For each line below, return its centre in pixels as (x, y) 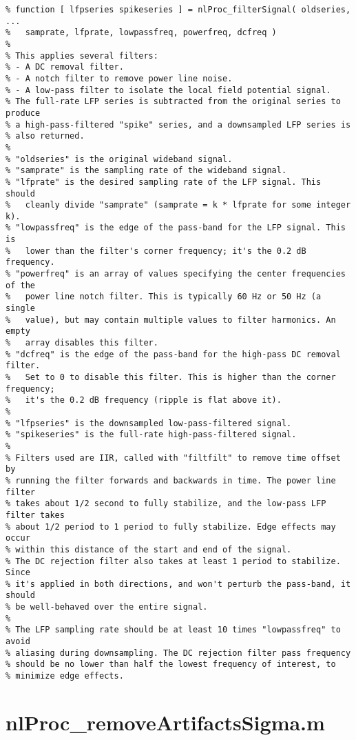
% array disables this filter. (82, 343)
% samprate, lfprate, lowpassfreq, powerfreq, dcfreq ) (141, 33)
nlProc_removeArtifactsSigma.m (165, 722)
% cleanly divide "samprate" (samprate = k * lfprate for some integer (178, 205)
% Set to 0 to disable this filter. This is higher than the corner (171, 377)
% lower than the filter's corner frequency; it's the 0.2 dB (156, 251)
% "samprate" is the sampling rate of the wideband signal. (146, 171)
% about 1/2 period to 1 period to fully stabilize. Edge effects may (171, 527)
